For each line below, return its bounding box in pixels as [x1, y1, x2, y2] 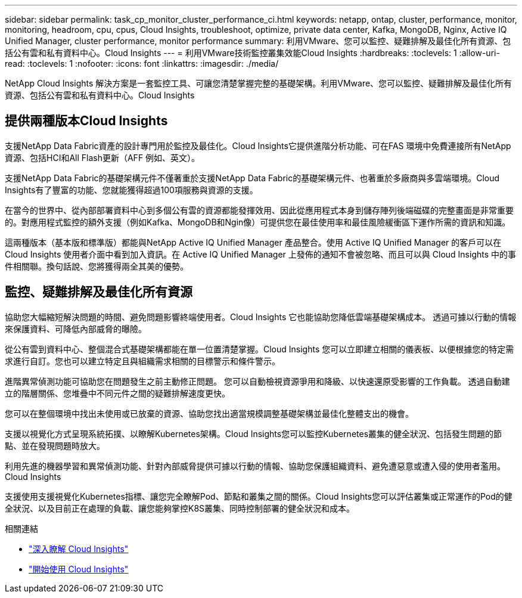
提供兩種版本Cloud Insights [5, 113, 168, 129]
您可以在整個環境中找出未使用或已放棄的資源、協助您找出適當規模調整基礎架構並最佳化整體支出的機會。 [5, 408, 414, 419]
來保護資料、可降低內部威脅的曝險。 [5, 323, 147, 334]
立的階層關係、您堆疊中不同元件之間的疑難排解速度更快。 [5, 388, 230, 398]
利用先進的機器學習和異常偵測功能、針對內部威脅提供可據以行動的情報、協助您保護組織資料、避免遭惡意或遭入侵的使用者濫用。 [5, 460, 505, 471]
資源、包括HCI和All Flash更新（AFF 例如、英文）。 [5, 152, 200, 163]
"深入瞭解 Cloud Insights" [29, 543, 129, 554]
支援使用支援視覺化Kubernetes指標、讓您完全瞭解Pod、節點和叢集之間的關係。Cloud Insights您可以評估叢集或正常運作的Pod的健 [5, 491, 512, 501]
